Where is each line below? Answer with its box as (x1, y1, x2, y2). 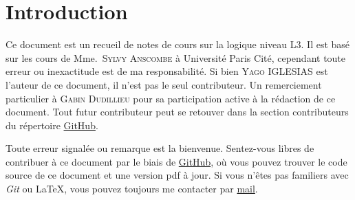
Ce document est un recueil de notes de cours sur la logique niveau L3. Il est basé (6, 37, 350, 52)
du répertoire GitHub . (6, 118, 98, 132)
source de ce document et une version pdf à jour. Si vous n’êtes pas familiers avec (6, 168, 349, 182)
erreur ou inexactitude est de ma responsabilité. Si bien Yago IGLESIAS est (6, 64, 328, 78)
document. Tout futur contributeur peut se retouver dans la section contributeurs (6, 104, 349, 119)
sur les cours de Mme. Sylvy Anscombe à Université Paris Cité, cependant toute (6, 50, 346, 65)
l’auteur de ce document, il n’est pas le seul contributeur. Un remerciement (6, 77, 322, 91)
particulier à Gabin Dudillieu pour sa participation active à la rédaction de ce (6, 91, 336, 105)
